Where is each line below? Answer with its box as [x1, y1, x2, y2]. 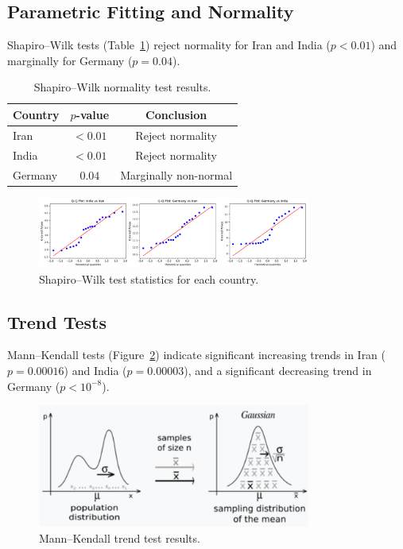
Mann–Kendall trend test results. [39, 529, 200, 546]
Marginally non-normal [120, 166, 233, 183]
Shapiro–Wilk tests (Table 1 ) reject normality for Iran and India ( [7, 37, 331, 53]
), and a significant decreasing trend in [184, 362, 372, 379]
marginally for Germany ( [7, 52, 133, 68]
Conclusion [145, 106, 207, 122]
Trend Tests [7, 309, 107, 334]
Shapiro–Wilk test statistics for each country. [39, 270, 259, 287]
